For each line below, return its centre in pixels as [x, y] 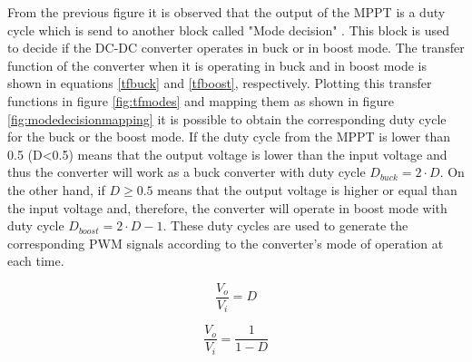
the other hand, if [56, 189]
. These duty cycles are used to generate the [285, 225]
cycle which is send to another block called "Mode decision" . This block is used [228, 29]
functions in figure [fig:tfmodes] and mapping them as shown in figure [201, 100]
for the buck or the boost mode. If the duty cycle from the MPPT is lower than [229, 137]
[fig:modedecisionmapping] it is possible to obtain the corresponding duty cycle [227, 118]
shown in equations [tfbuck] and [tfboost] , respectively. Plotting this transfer [220, 83]
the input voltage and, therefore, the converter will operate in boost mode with [227, 207]
